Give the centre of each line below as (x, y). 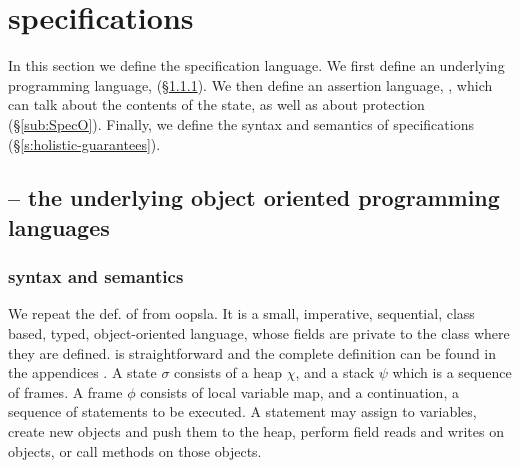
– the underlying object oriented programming (254, 197)
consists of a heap (228, 372)
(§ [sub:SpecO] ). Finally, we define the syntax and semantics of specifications (241, 123)
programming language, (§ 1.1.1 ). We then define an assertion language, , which (250, 84)
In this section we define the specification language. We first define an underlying (256, 65)
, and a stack (335, 372)
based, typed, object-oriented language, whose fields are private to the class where (259, 333)
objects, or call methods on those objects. (135, 450)
